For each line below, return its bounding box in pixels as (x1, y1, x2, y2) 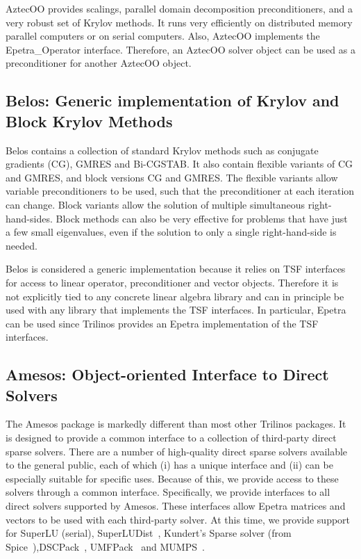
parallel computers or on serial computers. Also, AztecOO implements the (6, 29, 320, 43)
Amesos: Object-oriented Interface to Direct (6, 364, 329, 385)
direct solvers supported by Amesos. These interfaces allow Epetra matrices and (6, 499, 346, 513)
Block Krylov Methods (6, 110, 173, 131)
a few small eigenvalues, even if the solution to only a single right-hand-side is (6, 225, 337, 239)
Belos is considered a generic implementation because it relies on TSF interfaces (6, 261, 346, 276)
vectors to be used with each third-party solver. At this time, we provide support (6, 512, 351, 526)
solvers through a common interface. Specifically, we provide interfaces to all (6, 485, 330, 499)
